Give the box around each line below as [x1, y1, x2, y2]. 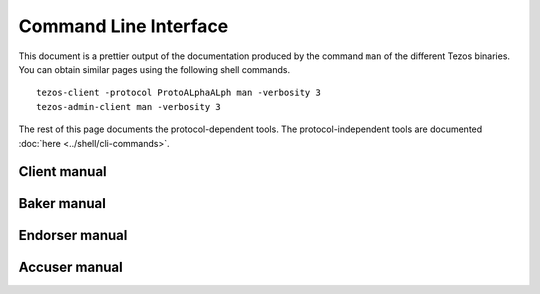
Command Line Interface [18, 15, 229, 37]
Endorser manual [18, 227, 128, 244]
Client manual [18, 163, 107, 180]
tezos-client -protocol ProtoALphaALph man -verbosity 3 [36, 87, 322, 99]
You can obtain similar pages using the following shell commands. [18, 63, 290, 75]
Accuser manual [18, 259, 124, 276]
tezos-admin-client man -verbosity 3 [36, 101, 222, 112]
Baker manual [18, 195, 107, 212]
